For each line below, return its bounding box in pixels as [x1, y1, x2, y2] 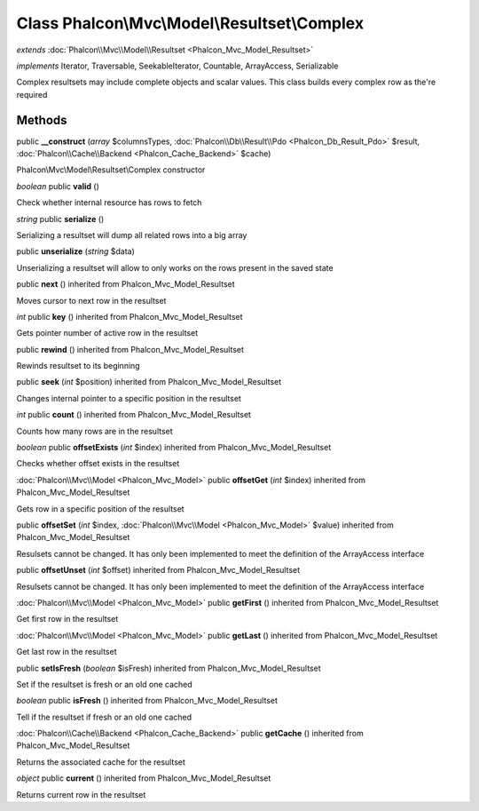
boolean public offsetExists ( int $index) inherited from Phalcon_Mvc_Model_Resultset [16, 442, 332, 453]
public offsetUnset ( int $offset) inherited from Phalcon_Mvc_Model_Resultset [16, 565, 301, 576]
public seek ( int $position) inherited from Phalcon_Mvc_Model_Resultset [16, 377, 282, 387]
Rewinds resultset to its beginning [16, 361, 141, 371]
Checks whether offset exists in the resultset [16, 458, 180, 469]
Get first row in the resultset [16, 614, 119, 624]
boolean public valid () [16, 180, 99, 191]
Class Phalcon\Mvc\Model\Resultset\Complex [16, 13, 364, 33]
